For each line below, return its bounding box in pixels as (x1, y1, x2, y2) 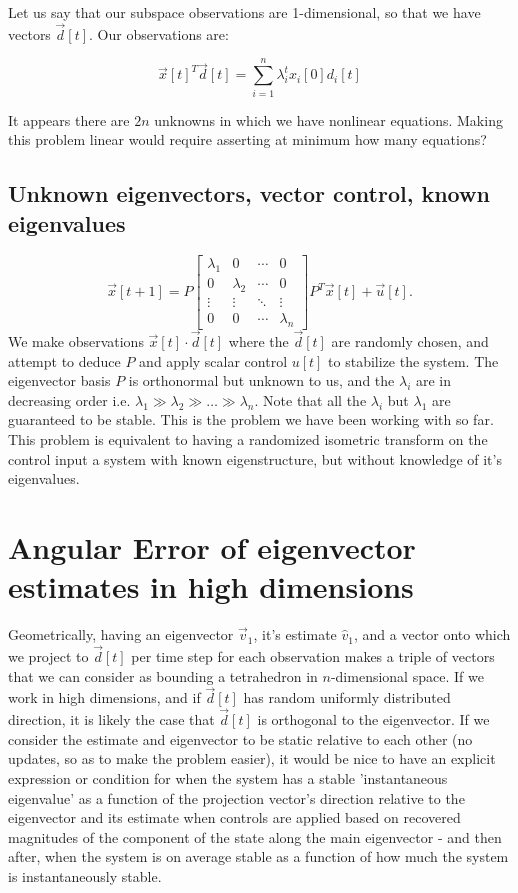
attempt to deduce (8, 350, 121, 371)
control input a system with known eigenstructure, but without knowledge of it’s (8, 448, 502, 469)
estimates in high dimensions (8, 566, 414, 607)
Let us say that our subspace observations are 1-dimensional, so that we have (8, 2, 481, 22)
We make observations (8, 331, 144, 352)
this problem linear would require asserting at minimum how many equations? (8, 129, 487, 150)
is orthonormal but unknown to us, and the (128, 370, 395, 391)
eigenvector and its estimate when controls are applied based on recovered (8, 807, 461, 828)
